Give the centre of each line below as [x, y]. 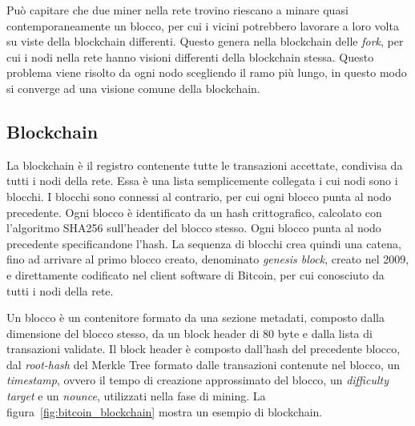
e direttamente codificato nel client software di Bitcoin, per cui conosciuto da [195, 274]
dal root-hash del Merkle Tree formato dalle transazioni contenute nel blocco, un [203, 364]
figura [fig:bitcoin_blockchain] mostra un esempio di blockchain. [165, 411]
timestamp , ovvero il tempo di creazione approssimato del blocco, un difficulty [197, 380]
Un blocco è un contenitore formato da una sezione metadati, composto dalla [195, 317]
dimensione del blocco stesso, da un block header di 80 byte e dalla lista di [189, 333]
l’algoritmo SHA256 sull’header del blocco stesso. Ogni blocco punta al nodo [194, 228]
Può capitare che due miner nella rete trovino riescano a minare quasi [177, 10]
